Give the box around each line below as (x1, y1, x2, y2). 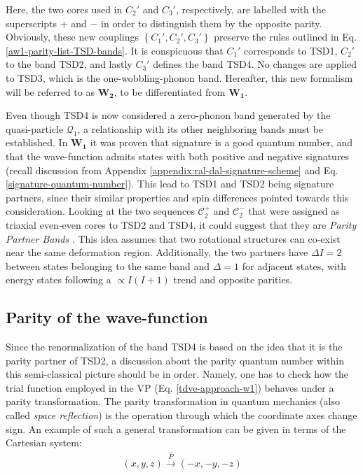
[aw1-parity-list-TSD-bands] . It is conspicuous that (6, 43, 224, 57)
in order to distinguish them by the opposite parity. (101, 15, 322, 30)
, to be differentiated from (114, 84, 226, 99)
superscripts (6, 15, 57, 30)
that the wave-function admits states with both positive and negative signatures (6, 148, 350, 163)
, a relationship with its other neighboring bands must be (77, 121, 324, 136)
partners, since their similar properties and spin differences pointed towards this (6, 190, 349, 204)
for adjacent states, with (242, 258, 347, 273)
